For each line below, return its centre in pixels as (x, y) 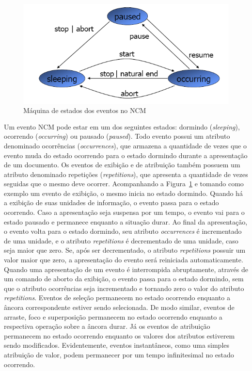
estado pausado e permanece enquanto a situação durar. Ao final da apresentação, (126, 221)
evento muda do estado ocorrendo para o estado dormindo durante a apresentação (126, 155)
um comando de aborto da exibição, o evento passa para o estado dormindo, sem (124, 279)
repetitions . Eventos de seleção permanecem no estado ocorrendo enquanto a (117, 298)
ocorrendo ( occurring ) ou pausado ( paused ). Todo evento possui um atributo (117, 136)
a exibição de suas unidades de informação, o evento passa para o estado (111, 202)
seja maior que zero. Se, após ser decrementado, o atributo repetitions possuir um (125, 250)
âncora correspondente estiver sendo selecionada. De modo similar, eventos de (119, 307)
